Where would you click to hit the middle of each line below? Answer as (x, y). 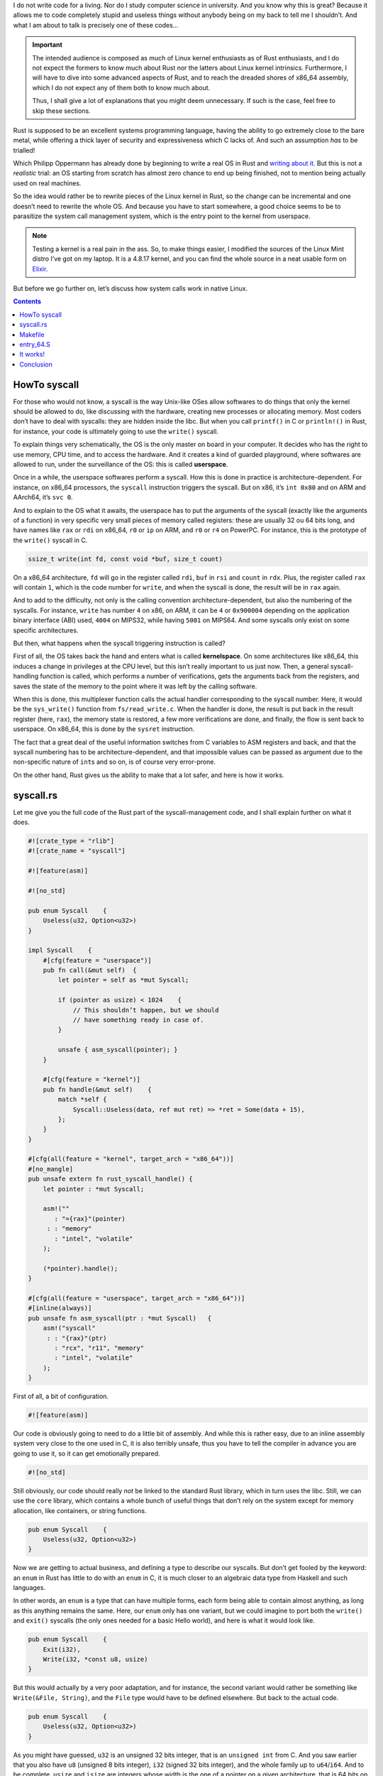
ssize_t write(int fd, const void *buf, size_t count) (125, 559)
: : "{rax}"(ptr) (77, 1338)
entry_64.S (35, 344)
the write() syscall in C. (50, 540)
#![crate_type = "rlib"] (71, 841)
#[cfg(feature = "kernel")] (92, 1079)
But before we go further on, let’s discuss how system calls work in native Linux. (131, 288)
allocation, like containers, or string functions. (80, 1510)
